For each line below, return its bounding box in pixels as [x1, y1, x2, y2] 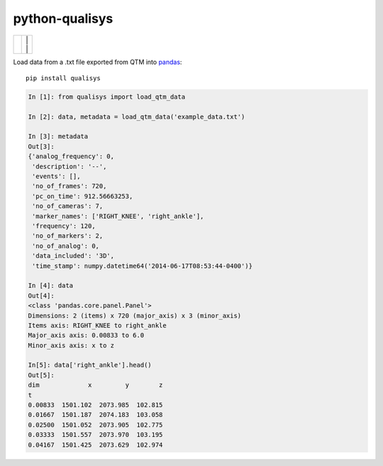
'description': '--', [32, 162, 107, 170]
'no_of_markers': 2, [32, 232, 104, 240]
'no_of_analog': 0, [32, 242, 99, 250]
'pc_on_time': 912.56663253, [32, 192, 133, 200]
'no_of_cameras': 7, [32, 202, 104, 210]
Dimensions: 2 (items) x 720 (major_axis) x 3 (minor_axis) [28, 311, 242, 320]
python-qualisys [13, 11, 113, 26]
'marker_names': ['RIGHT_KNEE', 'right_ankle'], [32, 212, 204, 220]
